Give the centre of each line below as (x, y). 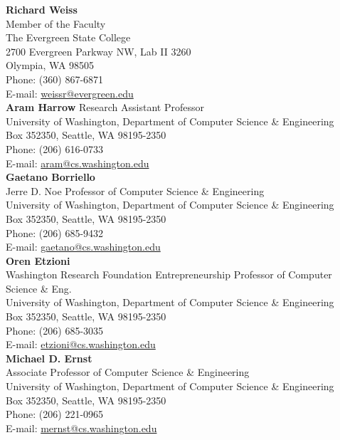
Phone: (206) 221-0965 (55, 414)
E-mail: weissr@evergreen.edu (70, 93)
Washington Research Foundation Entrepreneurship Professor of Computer (169, 274)
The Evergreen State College (68, 37)
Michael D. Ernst (49, 358)
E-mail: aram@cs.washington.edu (78, 163)
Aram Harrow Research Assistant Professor (105, 107)
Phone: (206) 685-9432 (55, 232)
